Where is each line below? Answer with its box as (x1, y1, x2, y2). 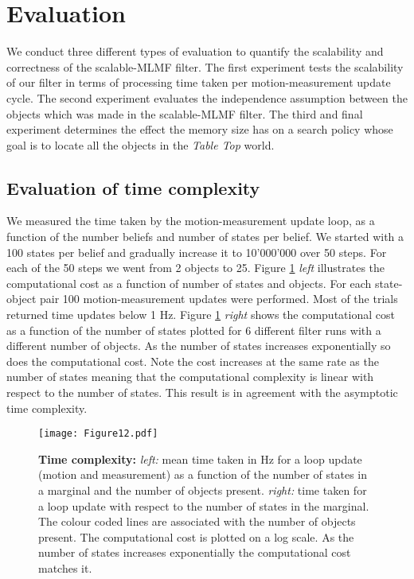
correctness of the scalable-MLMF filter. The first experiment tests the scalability (6, 58, 404, 75)
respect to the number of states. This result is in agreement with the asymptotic (6, 384, 398, 401)
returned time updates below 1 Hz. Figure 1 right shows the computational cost (6, 306, 395, 323)
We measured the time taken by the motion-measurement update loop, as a (6, 212, 375, 229)
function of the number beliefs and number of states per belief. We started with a (6, 228, 404, 245)
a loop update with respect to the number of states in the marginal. (38, 497, 369, 514)
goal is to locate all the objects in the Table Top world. (6, 136, 275, 153)
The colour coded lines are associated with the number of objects (38, 513, 356, 530)
